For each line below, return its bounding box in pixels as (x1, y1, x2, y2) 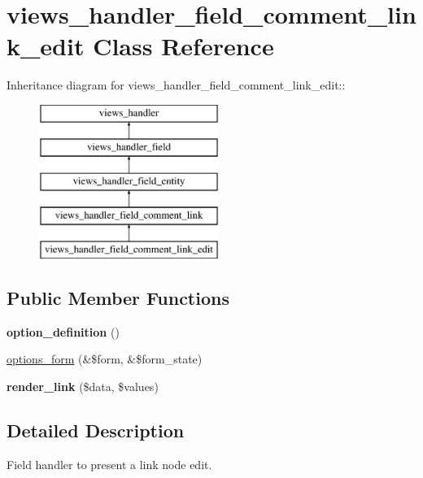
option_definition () (7, 323, 120, 340)
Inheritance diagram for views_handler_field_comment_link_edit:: (7, 76, 346, 93)
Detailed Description (7, 417, 185, 442)
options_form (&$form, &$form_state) (7, 350, 203, 367)
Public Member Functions (7, 285, 229, 310)
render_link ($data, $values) (7, 377, 159, 394)
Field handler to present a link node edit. (7, 455, 212, 472)
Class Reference (93, 29, 274, 63)
